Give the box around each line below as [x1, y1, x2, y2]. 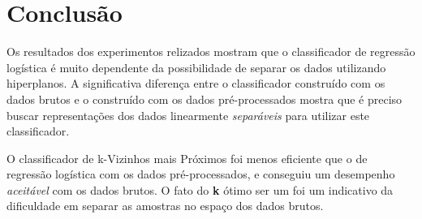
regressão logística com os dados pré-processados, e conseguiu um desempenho [6, 165, 395, 182]
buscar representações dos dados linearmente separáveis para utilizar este [6, 106, 370, 123]
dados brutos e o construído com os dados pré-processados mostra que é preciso [6, 90, 403, 107]
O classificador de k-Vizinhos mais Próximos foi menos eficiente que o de [6, 149, 368, 166]
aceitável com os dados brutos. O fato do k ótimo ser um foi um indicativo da [6, 181, 394, 198]
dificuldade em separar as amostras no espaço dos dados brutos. [6, 197, 324, 214]
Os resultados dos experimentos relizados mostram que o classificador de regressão [6, 43, 416, 60]
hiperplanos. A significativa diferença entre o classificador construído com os [6, 75, 385, 92]
